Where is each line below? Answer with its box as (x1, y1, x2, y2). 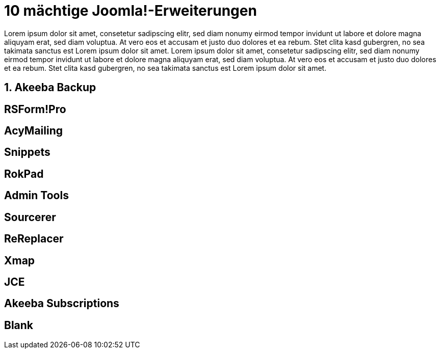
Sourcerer (4, 210, 56, 224)
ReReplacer (4, 232, 64, 246)
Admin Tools (4, 189, 69, 202)
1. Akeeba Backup (4, 81, 96, 94)
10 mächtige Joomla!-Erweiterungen (4, 2, 257, 19)
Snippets (4, 146, 50, 159)
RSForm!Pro (4, 102, 66, 116)
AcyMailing (4, 124, 63, 138)
